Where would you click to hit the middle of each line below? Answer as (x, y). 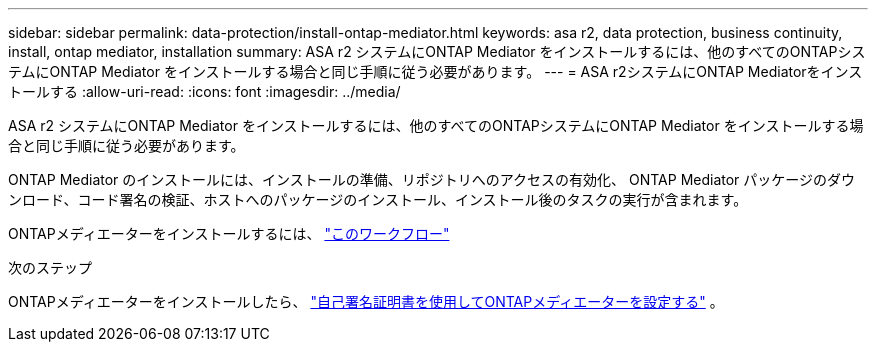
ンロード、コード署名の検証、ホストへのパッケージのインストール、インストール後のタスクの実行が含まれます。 (378, 199)
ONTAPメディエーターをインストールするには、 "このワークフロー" (229, 233)
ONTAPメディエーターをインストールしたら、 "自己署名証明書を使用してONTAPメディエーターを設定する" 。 (366, 301)
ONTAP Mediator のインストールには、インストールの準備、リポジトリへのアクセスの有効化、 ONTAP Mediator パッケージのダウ (432, 179)
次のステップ (50, 267)
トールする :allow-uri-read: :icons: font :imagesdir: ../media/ (204, 91)
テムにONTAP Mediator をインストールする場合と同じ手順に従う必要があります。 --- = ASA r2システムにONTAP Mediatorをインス (435, 71)
